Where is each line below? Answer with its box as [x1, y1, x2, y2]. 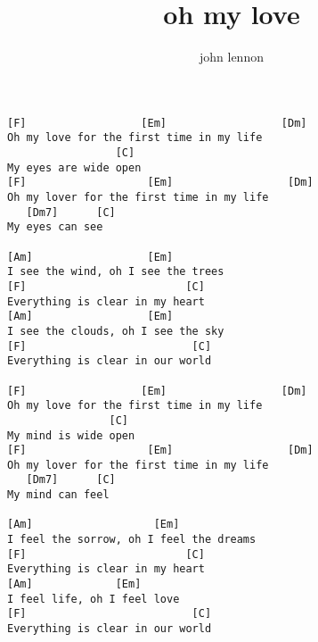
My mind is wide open [7, 429, 135, 442]
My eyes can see [7, 221, 103, 234]
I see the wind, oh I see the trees [7, 265, 224, 279]
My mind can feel [7, 488, 110, 502]
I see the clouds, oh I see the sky [7, 324, 224, 338]
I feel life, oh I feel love [7, 592, 180, 605]
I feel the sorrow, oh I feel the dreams [7, 533, 257, 546]
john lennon [200, 47, 264, 66]
